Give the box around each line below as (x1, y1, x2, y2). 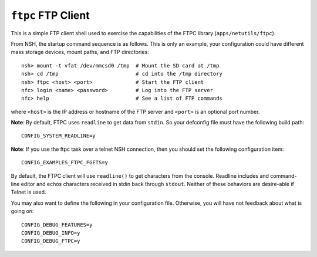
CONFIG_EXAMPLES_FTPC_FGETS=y (21, 159, 109, 166)
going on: (11, 208, 34, 215)
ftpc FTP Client (11, 9, 90, 22)
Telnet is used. (11, 188, 46, 196)
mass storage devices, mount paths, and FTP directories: (11, 49, 149, 56)
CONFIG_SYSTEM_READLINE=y (21, 133, 96, 139)
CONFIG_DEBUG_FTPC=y (21, 238, 80, 245)
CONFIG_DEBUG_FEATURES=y (21, 221, 93, 228)
